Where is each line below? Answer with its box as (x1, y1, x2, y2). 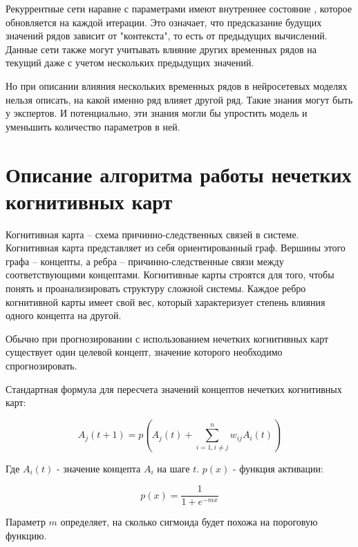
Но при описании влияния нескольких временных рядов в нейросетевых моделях (6, 78, 348, 93)
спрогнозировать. (6, 358, 77, 372)
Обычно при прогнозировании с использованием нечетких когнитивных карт (6, 331, 329, 345)
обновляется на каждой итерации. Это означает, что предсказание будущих (6, 15, 322, 29)
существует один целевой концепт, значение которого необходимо (6, 345, 283, 359)
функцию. (6, 528, 47, 542)
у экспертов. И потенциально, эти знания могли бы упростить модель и (6, 106, 308, 120)
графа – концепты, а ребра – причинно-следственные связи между (6, 253, 284, 268)
